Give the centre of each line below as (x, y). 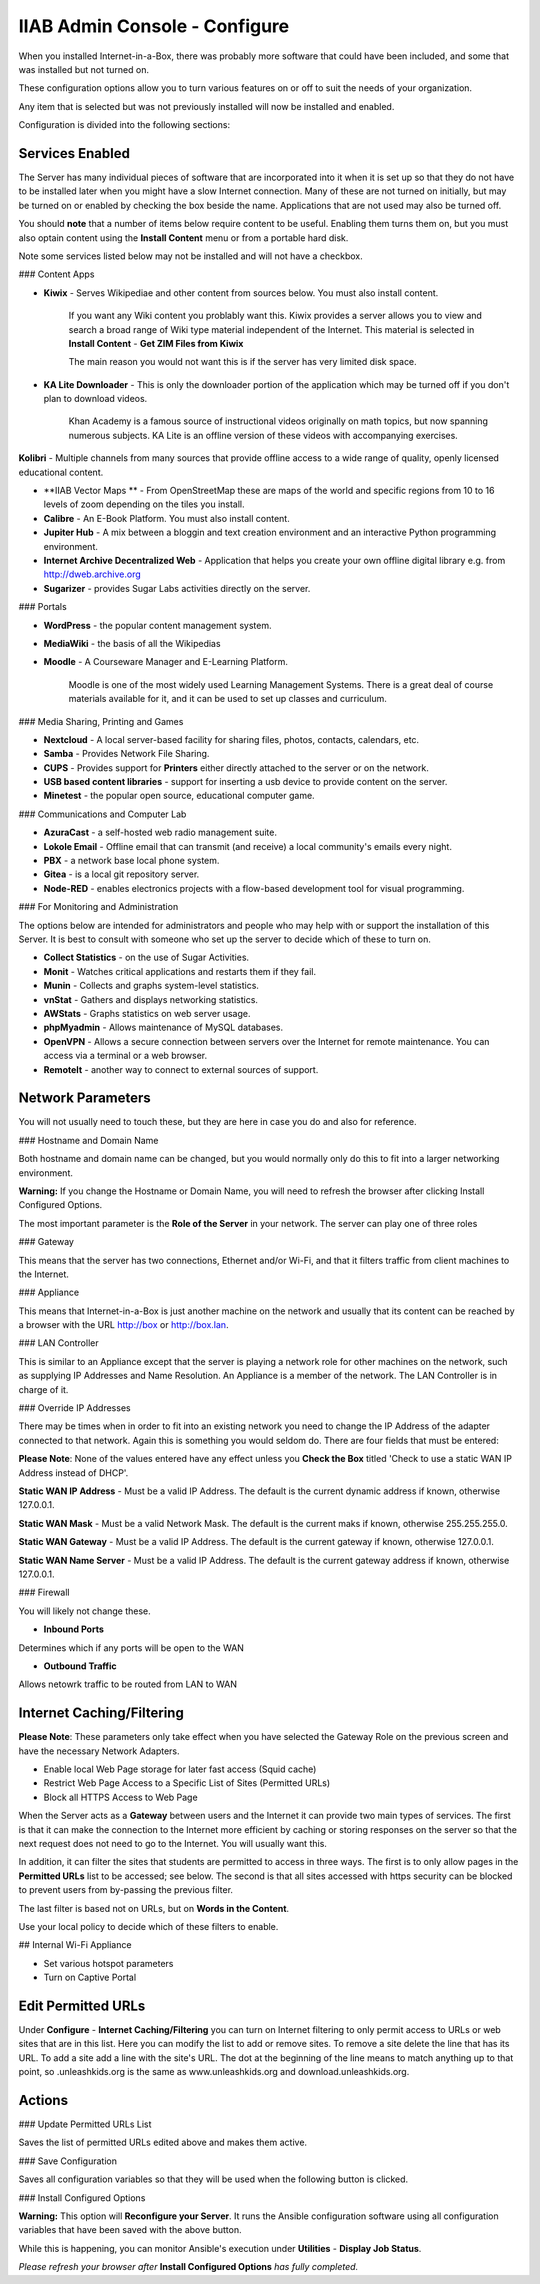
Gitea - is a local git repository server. (121, 874)
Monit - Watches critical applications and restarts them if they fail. (180, 971)
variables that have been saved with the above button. (130, 2230)
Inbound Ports (74, 1629)
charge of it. (43, 1389)
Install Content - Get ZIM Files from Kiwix (156, 343)
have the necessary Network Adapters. (99, 1751)
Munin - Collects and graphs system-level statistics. (151, 986)
